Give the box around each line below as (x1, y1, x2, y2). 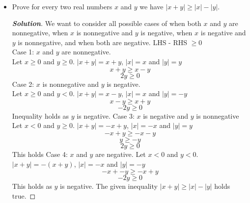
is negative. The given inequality (60, 181, 158, 191)
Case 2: (12, 78, 34, 89)
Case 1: (12, 47, 34, 57)
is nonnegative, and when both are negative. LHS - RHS (18, 37, 188, 47)
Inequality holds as (12, 110, 69, 121)
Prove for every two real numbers (12, 1, 112, 11)
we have (139, 1, 164, 11)
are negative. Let (95, 149, 146, 159)
